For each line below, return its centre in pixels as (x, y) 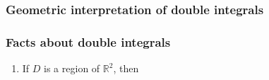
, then (126, 68)
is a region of (72, 68)
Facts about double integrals (88, 41)
